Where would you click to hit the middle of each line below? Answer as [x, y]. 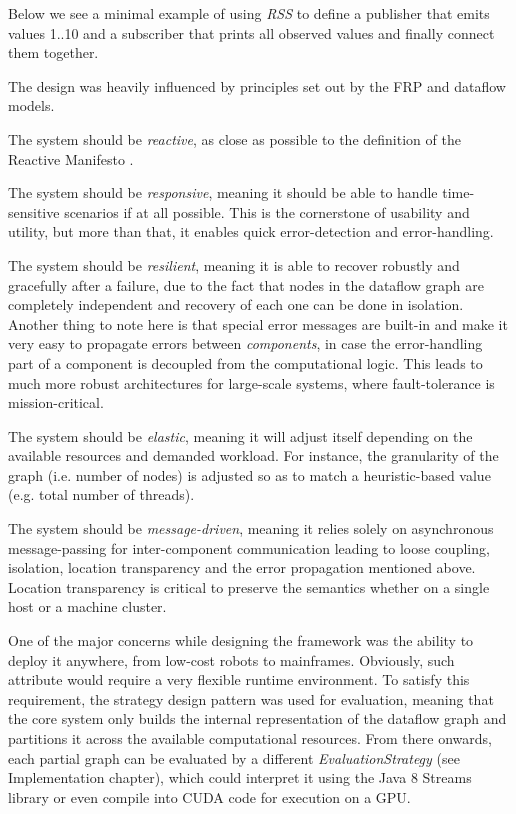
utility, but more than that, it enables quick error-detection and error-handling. [251, 231]
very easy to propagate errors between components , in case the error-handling [245, 343]
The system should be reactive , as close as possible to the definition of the [234, 138]
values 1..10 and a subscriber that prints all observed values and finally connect [251, 32]
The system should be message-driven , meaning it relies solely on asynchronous [251, 528]
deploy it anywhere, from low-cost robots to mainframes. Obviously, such [231, 659]
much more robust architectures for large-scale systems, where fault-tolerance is [251, 382]
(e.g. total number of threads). [101, 494]
